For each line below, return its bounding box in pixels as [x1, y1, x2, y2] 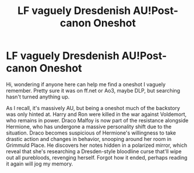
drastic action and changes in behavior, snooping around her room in [6, 135, 172, 142]
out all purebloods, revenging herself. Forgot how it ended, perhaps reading [6, 154, 188, 161]
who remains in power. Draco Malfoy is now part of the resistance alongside [6, 116, 189, 123]
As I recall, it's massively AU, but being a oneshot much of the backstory [6, 104, 181, 111]
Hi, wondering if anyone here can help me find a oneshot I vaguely [6, 80, 166, 88]
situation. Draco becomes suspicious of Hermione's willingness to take [6, 129, 177, 136]
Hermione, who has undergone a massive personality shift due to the [6, 123, 172, 130]
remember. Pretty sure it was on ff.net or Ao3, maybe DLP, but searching [6, 87, 181, 94]
